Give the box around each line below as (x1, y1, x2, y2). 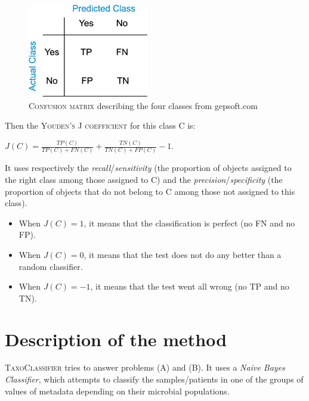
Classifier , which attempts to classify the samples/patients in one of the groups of (5, 373, 304, 386)
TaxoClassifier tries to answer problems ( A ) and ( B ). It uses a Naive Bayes (5, 361, 285, 374)
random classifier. (18, 260, 83, 272)
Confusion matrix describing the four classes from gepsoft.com (29, 99, 258, 111)
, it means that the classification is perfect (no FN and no (84, 216, 295, 229)
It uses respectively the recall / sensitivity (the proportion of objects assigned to (5, 161, 292, 174)
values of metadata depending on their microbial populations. (5, 384, 230, 397)
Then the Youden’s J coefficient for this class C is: (5, 119, 196, 132)
